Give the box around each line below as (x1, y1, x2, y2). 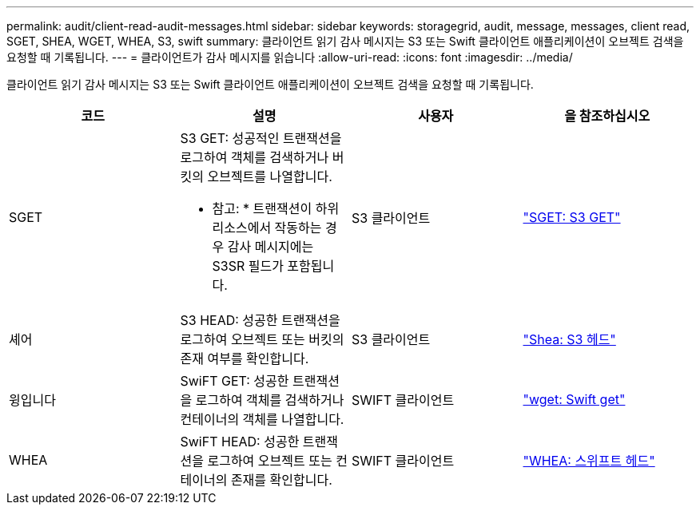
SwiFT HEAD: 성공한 (180, 434, 300, 450)
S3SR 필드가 (212, 258, 284, 274)
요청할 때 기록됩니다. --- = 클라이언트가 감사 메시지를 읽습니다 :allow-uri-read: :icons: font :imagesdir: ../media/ (6, 50, 573, 64)
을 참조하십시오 (564, 108, 650, 124)
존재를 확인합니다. (230, 472, 332, 488)
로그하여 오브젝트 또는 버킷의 (180, 331, 344, 347)
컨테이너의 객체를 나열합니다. (180, 411, 344, 427)
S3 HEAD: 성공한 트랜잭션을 (180, 312, 340, 328)
